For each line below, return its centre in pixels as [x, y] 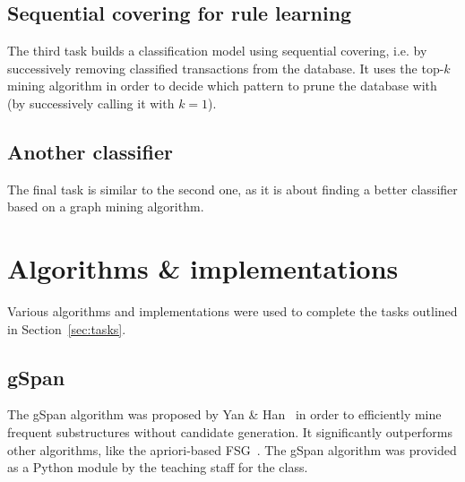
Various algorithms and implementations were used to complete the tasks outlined [232, 311]
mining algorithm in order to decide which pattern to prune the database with [222, 86]
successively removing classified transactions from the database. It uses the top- [226, 68]
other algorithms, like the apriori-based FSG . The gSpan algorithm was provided [232, 449]
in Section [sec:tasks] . [67, 328]
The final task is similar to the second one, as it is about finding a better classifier [232, 189]
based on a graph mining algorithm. [106, 207]
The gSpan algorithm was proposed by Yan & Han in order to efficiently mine [224, 414]
